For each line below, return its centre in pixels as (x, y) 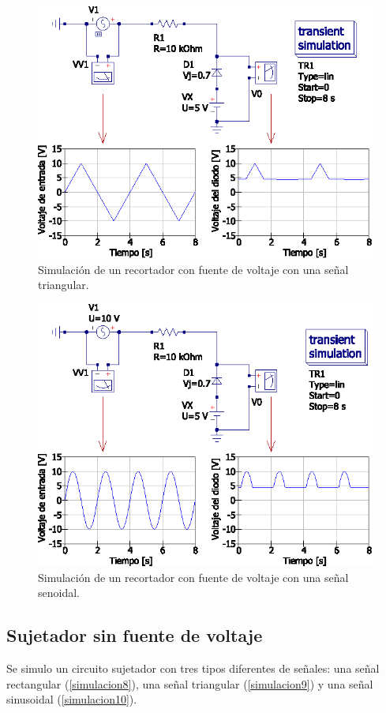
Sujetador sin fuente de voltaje (135, 635)
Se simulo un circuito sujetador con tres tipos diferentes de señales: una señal (193, 668)
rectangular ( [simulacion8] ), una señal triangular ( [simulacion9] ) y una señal (190, 683)
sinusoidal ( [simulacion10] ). (72, 699)
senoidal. (59, 593)
